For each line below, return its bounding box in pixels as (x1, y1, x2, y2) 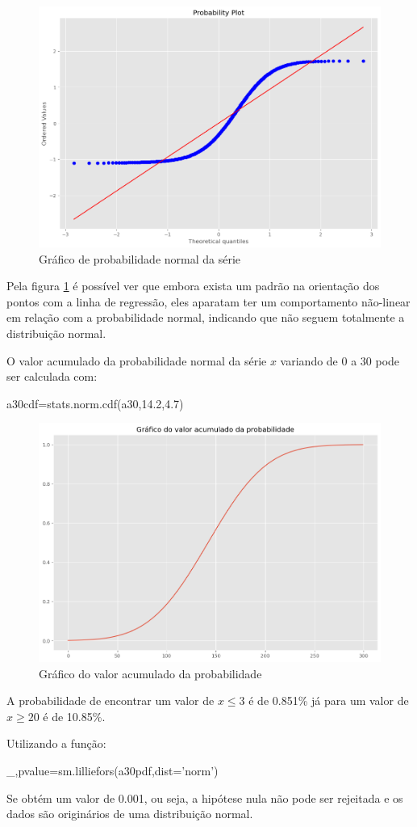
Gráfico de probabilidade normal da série (39, 250, 241, 267)
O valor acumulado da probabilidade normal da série (6, 352, 267, 369)
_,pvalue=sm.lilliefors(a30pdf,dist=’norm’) (6, 762, 219, 778)
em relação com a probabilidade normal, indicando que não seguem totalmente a (6, 309, 405, 326)
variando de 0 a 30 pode (280, 352, 400, 369)
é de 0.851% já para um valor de (248, 692, 409, 709)
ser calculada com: (6, 368, 98, 385)
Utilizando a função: (6, 735, 106, 752)
